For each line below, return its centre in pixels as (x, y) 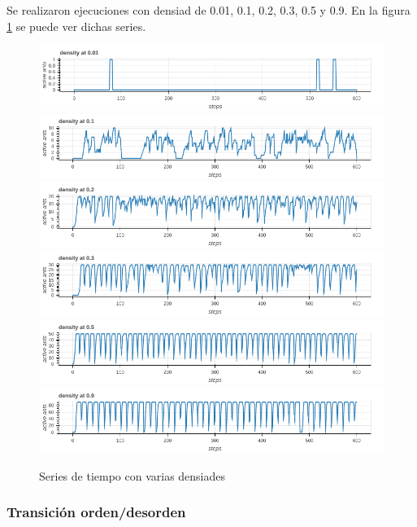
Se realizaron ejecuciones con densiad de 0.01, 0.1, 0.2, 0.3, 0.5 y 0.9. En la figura (208, 10)
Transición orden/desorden (96, 512)
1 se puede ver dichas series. (76, 26)
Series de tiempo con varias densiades (132, 475)
